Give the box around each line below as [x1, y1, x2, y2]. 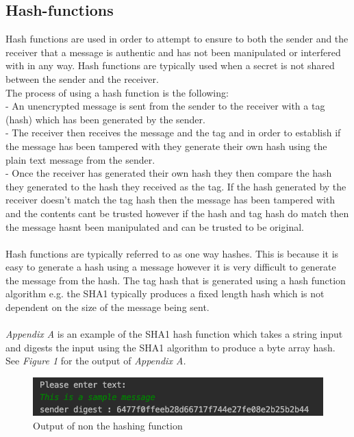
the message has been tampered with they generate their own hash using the [5, 138, 327, 153]
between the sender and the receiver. [5, 71, 159, 86]
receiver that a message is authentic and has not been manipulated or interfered [5, 45, 341, 59]
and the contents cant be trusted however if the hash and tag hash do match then [5, 205, 349, 220]
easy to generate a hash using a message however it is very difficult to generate [5, 260, 336, 274]
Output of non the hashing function [33, 418, 183, 432]
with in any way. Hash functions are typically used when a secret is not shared [5, 58, 335, 73]
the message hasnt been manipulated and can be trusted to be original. [5, 219, 304, 234]
